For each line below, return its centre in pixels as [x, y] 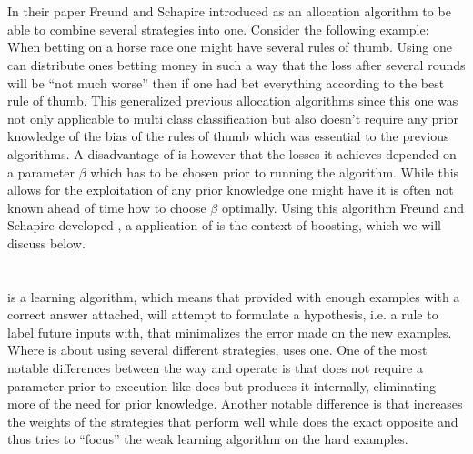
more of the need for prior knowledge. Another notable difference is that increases [235, 404]
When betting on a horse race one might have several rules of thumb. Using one [230, 47]
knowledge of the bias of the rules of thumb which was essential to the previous [228, 136]
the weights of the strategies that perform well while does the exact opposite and [233, 421]
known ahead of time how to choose [107, 207]
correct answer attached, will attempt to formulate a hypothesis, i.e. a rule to [223, 314]
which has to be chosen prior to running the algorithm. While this [275, 172]
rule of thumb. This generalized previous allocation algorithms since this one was [233, 101]
